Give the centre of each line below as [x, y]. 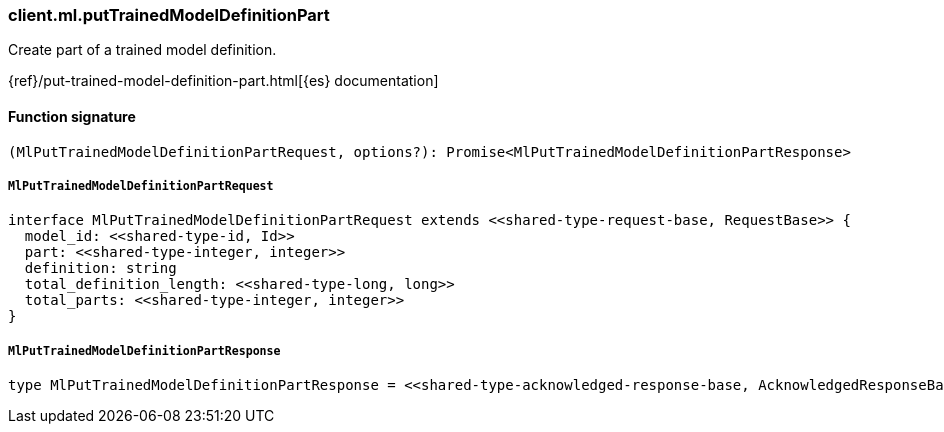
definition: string [100, 268]
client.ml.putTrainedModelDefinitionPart [169, 15]
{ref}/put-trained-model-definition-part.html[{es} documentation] [223, 81]
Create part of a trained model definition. [142, 50]
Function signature [72, 116]
